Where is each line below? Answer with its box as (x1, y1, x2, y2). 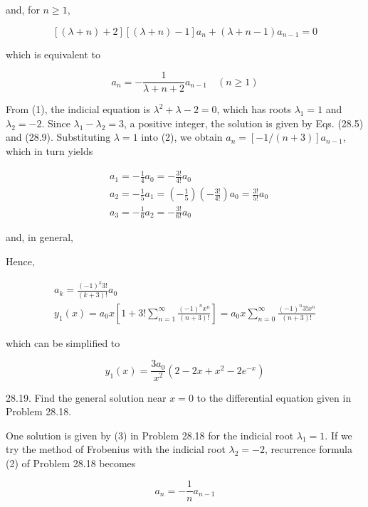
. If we (325, 427, 352, 442)
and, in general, (6, 230, 73, 245)
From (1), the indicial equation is (6, 102, 150, 117)
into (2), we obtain (141, 129, 223, 144)
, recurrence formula (264, 442, 352, 457)
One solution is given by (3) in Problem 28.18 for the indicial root (6, 427, 294, 442)
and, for (6, 2, 40, 16)
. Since (41, 115, 70, 130)
